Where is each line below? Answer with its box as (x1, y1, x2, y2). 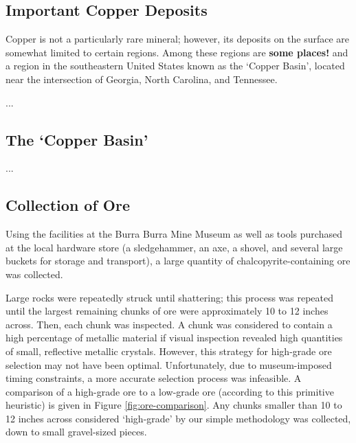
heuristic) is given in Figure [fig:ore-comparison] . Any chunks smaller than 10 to (5, 398, 342, 412)
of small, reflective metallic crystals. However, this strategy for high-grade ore (5, 343, 332, 358)
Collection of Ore (5, 194, 130, 216)
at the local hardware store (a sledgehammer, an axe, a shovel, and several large (5, 240, 343, 254)
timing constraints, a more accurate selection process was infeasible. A (5, 371, 302, 385)
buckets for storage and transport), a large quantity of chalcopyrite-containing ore (5, 253, 351, 268)
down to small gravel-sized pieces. (5, 424, 147, 439)
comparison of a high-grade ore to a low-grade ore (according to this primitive (5, 384, 334, 398)
